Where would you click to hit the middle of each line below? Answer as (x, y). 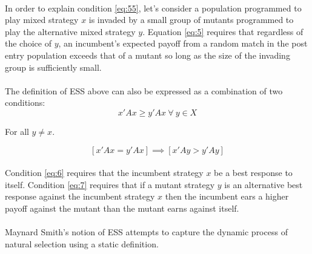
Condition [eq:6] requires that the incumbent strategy (104, 173)
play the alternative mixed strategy (70, 31)
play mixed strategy (42, 20)
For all (17, 131)
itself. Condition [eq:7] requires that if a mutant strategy (110, 184)
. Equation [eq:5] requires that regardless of (223, 31)
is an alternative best (264, 184)
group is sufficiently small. (53, 67)
